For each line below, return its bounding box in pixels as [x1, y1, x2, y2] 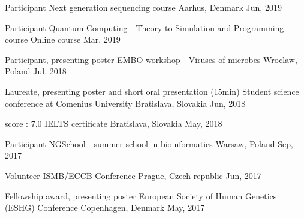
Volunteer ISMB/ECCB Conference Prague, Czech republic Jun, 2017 [5, 169, 261, 181]
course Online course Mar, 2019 [5, 33, 121, 46]
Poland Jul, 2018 [5, 65, 67, 77]
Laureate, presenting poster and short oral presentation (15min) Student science [5, 85, 299, 97]
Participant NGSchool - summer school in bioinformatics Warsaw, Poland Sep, [5, 137, 293, 150]
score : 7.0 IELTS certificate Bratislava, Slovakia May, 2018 [5, 117, 222, 130]
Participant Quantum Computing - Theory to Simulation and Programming [5, 21, 284, 34]
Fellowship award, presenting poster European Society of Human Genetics [5, 189, 277, 202]
